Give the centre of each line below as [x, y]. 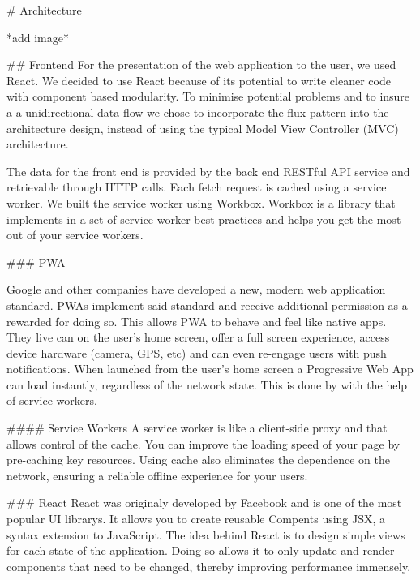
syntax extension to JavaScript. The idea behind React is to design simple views [206, 534]
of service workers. [52, 400]
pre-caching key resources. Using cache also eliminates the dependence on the [198, 460]
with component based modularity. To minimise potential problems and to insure [208, 96]
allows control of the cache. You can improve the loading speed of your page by [204, 443]
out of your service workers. [75, 235]
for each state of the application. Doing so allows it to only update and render [201, 550]
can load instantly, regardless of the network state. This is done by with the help [207, 384]
